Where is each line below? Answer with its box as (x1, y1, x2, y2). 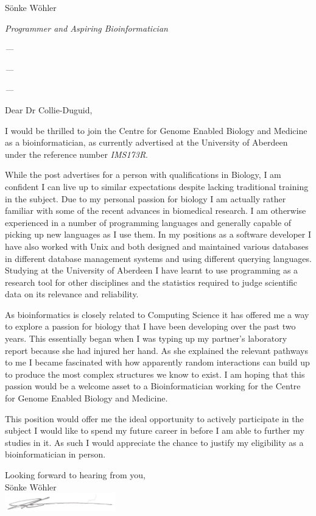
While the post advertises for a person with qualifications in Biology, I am (5, 168, 281, 181)
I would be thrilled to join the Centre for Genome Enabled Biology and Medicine (5, 124, 307, 136)
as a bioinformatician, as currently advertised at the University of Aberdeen (5, 136, 288, 149)
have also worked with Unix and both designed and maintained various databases (5, 239, 309, 252)
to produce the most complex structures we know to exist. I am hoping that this (5, 367, 305, 380)
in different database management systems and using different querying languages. (5, 252, 312, 264)
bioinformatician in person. (5, 448, 106, 461)
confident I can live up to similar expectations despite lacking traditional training (5, 180, 309, 193)
